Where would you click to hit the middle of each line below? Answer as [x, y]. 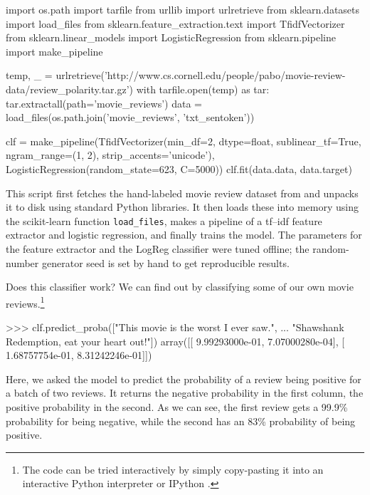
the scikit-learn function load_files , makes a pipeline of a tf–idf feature [164, 220]
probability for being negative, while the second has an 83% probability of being [181, 421]
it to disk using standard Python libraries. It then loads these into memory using [182, 207]
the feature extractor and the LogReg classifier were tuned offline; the [158, 248]
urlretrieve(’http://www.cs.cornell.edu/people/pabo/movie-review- [201, 75]
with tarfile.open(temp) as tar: [203, 89]
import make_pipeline [54, 51]
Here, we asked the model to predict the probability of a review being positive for [184, 379]
